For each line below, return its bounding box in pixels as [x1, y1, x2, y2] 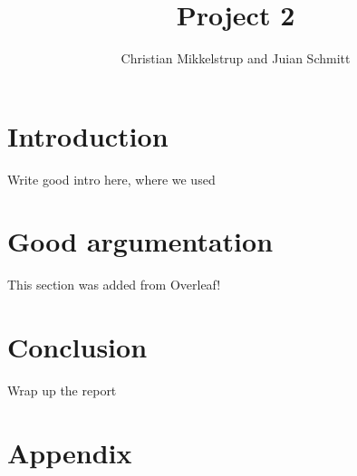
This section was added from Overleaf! [7, 275, 221, 294]
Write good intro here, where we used [7, 169, 216, 188]
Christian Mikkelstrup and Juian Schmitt [121, 49, 351, 68]
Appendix [7, 433, 132, 471]
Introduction [7, 117, 169, 154]
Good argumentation [7, 223, 274, 260]
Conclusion [7, 328, 148, 366]
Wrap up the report [7, 381, 117, 400]
